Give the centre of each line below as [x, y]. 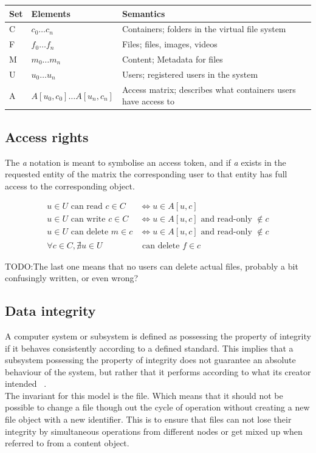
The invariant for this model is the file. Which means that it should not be [144, 395]
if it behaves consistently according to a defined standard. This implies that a [149, 348]
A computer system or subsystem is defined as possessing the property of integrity [158, 335]
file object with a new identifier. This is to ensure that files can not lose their [148, 419]
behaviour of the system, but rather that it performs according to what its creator [158, 371]
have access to [148, 101]
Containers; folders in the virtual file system [204, 29]
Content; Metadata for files [172, 59]
